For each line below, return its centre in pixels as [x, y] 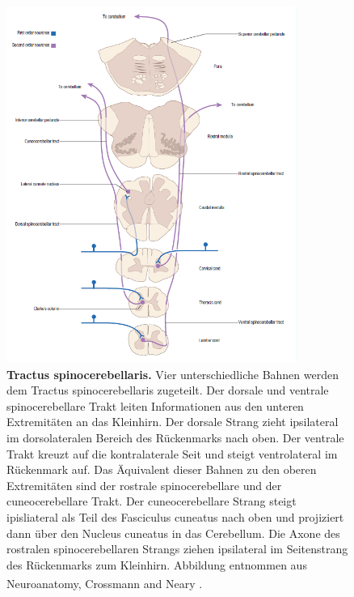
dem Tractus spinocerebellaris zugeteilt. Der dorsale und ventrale [168, 390]
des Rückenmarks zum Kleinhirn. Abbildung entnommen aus [157, 564]
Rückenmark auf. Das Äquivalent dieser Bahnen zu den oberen [162, 469]
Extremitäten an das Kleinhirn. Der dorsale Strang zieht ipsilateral [173, 422]
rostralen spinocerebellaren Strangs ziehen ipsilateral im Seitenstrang [177, 549]
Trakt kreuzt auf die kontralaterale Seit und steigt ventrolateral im [172, 453]
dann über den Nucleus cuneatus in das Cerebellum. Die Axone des [173, 533]
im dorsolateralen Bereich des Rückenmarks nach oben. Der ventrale [175, 437]
